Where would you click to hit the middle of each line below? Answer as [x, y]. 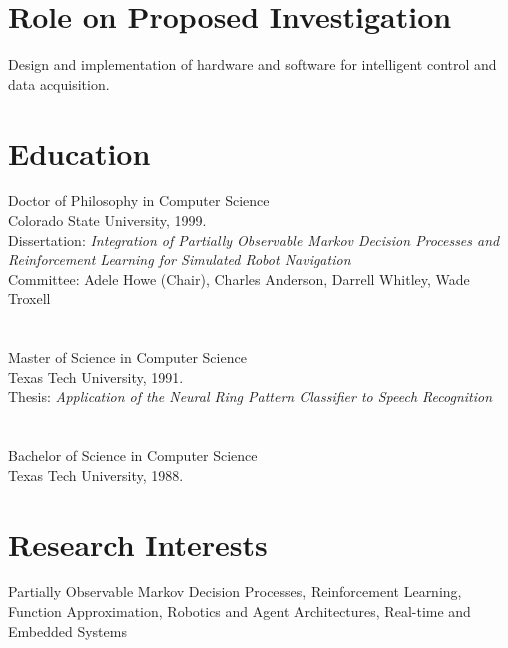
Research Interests [138, 543]
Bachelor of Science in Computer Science [133, 455]
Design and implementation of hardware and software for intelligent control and [252, 64]
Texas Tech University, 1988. [96, 474]
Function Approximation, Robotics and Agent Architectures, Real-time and [239, 611]
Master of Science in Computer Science [127, 357]
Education [79, 152]
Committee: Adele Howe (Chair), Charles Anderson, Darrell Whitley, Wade [239, 278]
